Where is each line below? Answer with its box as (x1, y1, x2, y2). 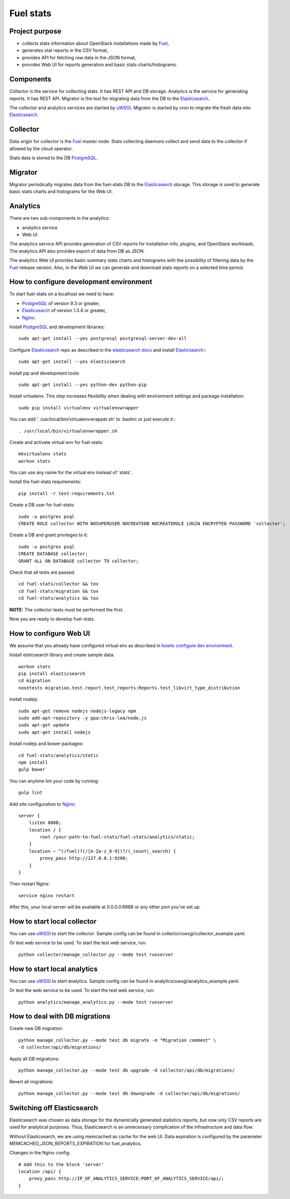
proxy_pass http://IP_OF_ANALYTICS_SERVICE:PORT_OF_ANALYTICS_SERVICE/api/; (28, 1176, 225, 1182)
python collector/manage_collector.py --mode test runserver (18, 951, 173, 957)
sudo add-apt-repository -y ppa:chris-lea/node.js (18, 715, 147, 721)
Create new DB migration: (9, 1025, 63, 1032)
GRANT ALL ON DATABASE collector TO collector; (18, 558, 139, 564)
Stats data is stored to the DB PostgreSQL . (9, 155, 98, 161)
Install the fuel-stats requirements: (9, 478, 81, 485)
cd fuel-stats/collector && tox (18, 581, 99, 587)
